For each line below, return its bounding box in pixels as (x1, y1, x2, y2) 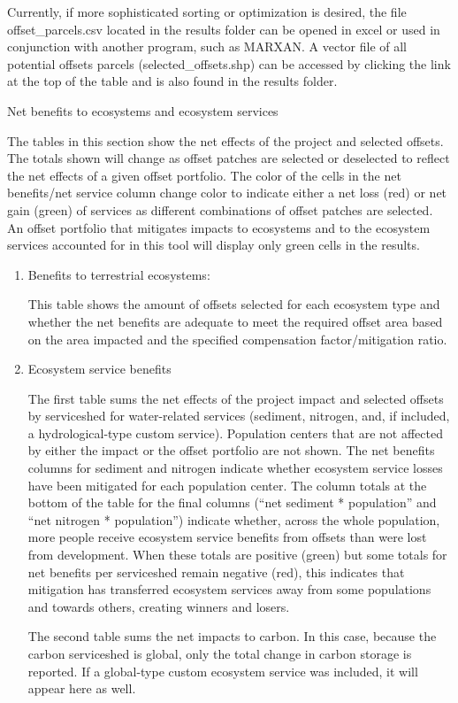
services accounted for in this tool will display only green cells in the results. (7, 236, 420, 254)
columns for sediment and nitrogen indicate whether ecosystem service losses (27, 459, 443, 477)
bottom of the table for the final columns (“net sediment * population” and (27, 493, 437, 512)
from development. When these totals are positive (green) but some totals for (27, 545, 447, 564)
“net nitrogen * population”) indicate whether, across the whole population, (27, 510, 440, 529)
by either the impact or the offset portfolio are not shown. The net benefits (27, 441, 435, 460)
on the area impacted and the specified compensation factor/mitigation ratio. (27, 329, 447, 348)
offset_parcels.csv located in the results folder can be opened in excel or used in (7, 19, 440, 38)
